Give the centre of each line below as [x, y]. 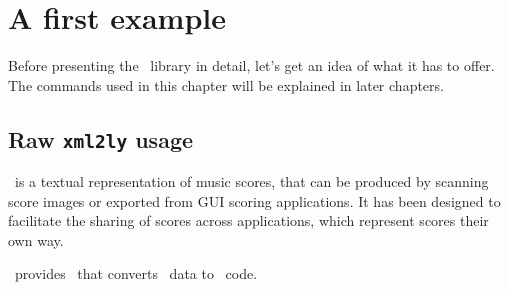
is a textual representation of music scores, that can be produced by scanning [251, 181]
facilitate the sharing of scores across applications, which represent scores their [248, 220]
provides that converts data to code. [136, 273]
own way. [36, 239]
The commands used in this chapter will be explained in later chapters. [226, 84]
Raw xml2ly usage [101, 138]
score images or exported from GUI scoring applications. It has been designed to [254, 200]
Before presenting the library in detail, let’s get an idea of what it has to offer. [251, 65]
